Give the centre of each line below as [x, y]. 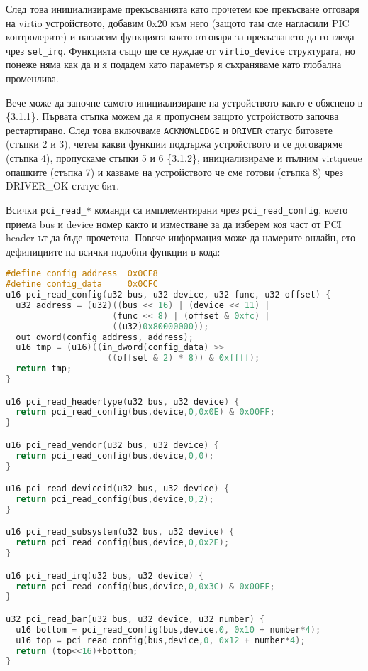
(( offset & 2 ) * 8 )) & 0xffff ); [184, 358]
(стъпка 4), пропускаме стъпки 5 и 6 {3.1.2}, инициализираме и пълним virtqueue [184, 158]
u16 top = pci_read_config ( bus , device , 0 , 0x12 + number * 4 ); [161, 640]
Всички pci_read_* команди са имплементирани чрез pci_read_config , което [177, 209]
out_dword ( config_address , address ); [105, 337]
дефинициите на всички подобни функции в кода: [113, 251]
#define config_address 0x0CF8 [82, 274]
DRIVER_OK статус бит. [63, 186]
